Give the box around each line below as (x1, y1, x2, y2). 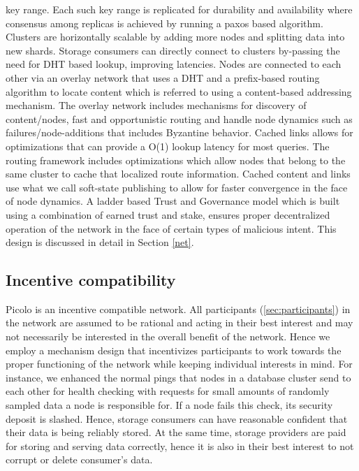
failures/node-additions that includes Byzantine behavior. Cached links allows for (6, 125, 353, 140)
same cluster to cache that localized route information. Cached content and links (6, 166, 351, 181)
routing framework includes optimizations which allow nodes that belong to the (6, 152, 346, 167)
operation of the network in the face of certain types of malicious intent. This (6, 221, 337, 235)
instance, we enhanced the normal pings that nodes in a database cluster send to (6, 370, 351, 384)
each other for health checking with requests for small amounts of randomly (6, 384, 330, 398)
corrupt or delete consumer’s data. (6, 452, 153, 467)
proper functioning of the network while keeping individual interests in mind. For (6, 356, 353, 371)
